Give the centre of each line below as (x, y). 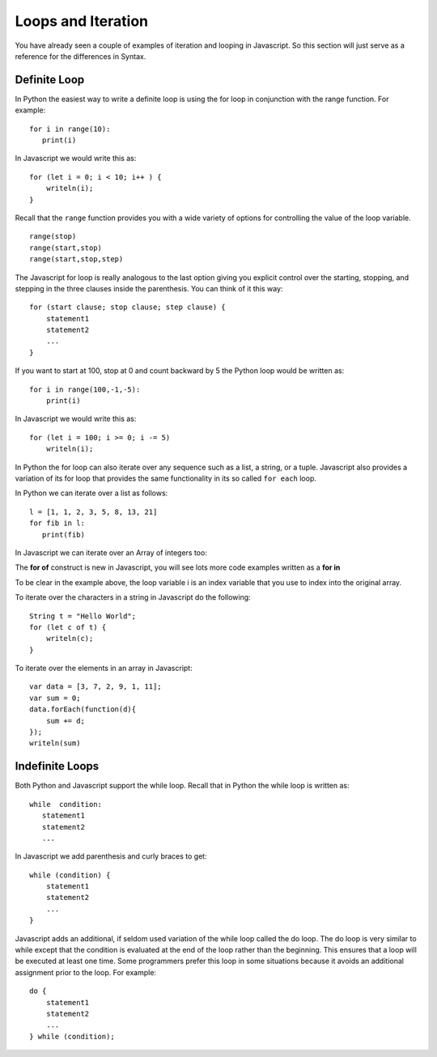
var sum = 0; (55, 698)
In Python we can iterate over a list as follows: (91, 493)
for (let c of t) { (68, 627)
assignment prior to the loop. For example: (86, 972)
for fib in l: (57, 523)
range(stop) (53, 236)
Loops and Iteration (82, 21)
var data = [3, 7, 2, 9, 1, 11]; (95, 687)
